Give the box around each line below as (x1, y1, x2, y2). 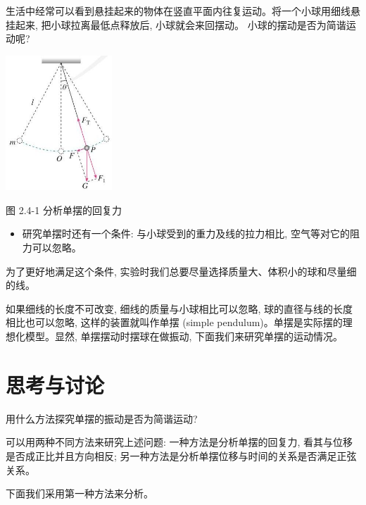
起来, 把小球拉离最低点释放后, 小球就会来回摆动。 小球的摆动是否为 (15, 17, 327, 32)
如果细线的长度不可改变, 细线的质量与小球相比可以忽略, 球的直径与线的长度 (6, 301, 353, 316)
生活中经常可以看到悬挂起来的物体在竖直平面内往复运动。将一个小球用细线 (6, 4, 351, 18)
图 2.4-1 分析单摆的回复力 (6, 202, 122, 217)
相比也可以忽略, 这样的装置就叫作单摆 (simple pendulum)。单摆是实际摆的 (6, 315, 343, 330)
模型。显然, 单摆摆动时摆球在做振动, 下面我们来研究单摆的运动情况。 (25, 329, 343, 343)
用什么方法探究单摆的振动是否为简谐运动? (6, 411, 198, 425)
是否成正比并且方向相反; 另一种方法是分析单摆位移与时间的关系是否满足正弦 (6, 448, 357, 463)
